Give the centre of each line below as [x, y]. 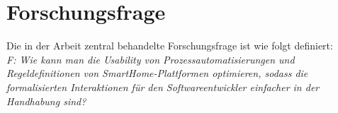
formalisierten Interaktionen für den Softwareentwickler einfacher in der [163, 87]
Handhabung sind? [46, 101]
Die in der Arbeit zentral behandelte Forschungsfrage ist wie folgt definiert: [170, 46]
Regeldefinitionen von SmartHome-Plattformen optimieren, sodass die [157, 73]
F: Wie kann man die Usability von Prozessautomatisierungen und [151, 59]
